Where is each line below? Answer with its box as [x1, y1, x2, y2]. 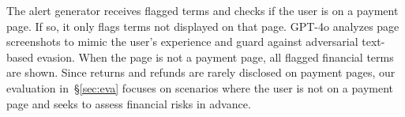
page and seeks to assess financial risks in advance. [6, 95, 251, 111]
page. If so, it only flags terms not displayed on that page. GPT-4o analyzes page [6, 17, 399, 34]
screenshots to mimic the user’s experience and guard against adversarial [6, 33, 358, 50]
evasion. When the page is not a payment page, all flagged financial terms [36, 48, 394, 65]
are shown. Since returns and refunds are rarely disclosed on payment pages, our [6, 64, 396, 81]
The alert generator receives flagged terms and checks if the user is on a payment [6, 2, 399, 18]
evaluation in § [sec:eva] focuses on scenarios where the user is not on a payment [6, 79, 394, 96]
